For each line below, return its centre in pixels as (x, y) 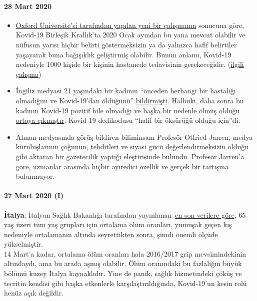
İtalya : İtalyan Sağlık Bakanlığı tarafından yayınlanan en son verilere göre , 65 (125, 214)
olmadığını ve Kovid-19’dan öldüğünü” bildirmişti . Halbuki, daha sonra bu (130, 100)
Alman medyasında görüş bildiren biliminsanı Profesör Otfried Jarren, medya (134, 137)
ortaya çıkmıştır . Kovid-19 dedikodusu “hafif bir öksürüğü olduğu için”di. (128, 120)
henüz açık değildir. (34, 293)
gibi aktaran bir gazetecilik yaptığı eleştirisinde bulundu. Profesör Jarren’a (130, 156)
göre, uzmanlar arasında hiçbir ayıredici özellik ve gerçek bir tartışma (122, 166)
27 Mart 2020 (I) (34, 195)
